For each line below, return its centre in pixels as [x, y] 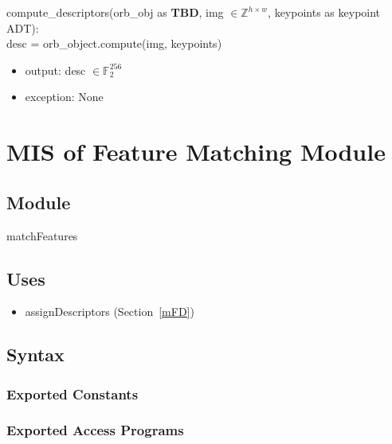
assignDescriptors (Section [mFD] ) [110, 312]
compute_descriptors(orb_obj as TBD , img [115, 12]
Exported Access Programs [95, 430]
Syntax [35, 354]
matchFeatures [42, 235]
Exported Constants [73, 393]
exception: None [64, 97]
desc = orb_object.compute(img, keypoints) [114, 43]
